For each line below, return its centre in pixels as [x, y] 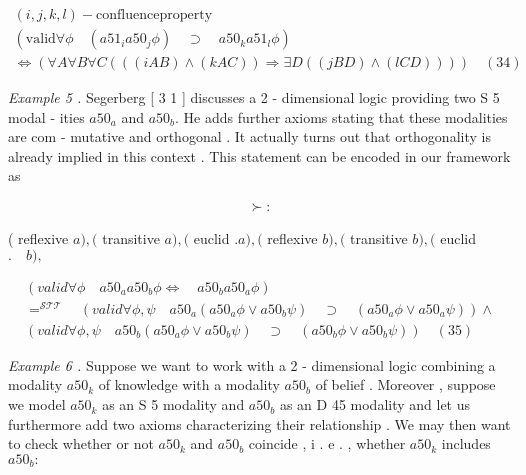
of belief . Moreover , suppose [405, 384]
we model [37, 404]
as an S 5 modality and [173, 404]
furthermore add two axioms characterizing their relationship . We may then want [259, 423]
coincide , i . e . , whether [327, 443]
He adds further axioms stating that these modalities [345, 116]
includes [466, 443]
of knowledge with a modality [189, 384]
